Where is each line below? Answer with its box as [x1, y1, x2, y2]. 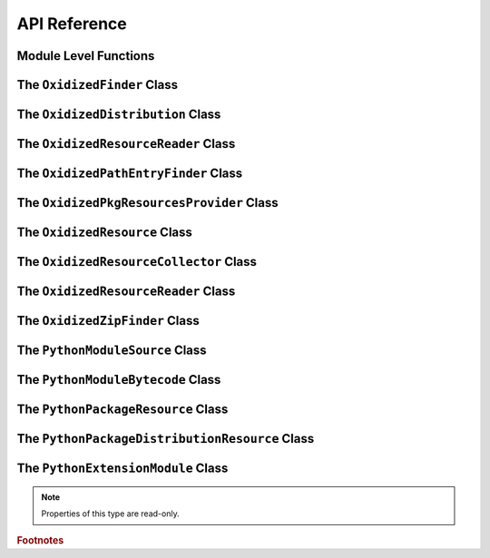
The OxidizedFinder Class [16, 77, 179, 93]
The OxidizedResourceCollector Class [16, 254, 258, 269]
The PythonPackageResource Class [16, 402, 229, 417]
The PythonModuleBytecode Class [16, 372, 221, 387]
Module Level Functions [16, 48, 155, 64]
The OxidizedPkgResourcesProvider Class [16, 195, 279, 210]
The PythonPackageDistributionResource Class [16, 431, 315, 446]
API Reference [16, 14, 127, 34]
